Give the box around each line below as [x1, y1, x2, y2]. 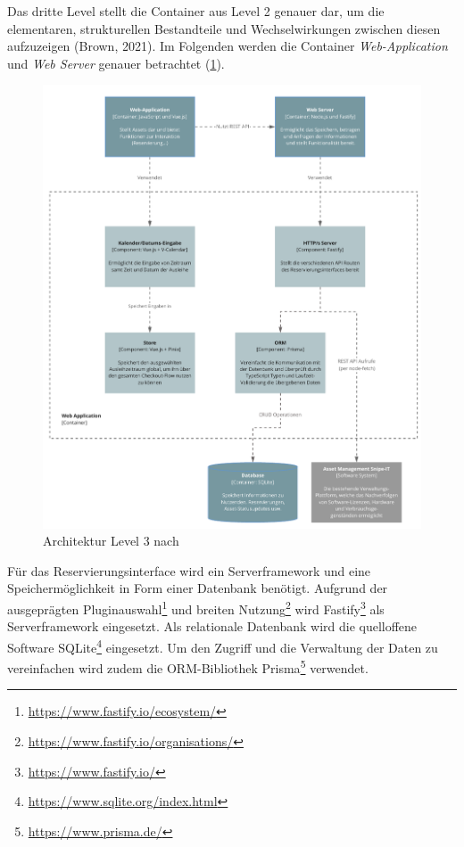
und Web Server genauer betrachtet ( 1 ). [7, 53, 225, 72]
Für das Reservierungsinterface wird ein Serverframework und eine [7, 561, 371, 580]
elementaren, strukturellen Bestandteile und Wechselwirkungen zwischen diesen [7, 19, 441, 37]
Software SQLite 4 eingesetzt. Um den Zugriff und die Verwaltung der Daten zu [7, 635, 438, 656]
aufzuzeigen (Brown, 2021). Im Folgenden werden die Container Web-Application [7, 37, 448, 55]
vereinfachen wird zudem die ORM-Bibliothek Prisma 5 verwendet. [7, 656, 369, 677]
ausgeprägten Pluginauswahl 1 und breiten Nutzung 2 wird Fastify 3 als [7, 597, 385, 618]
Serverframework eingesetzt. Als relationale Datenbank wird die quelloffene [7, 617, 418, 636]
